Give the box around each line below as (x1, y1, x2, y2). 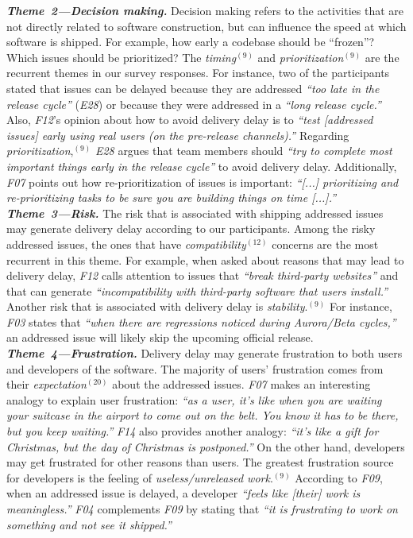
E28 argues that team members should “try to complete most (95, 142, 392, 159)
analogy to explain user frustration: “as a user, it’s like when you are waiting (6, 391, 382, 408)
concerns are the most (272, 235, 379, 252)
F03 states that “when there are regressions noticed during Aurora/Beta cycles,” (6, 313, 396, 330)
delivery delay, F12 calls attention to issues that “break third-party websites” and (6, 267, 399, 284)
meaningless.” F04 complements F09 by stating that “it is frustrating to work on (6, 501, 398, 517)
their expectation (6, 376, 87, 393)
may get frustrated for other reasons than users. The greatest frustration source (6, 454, 394, 470)
